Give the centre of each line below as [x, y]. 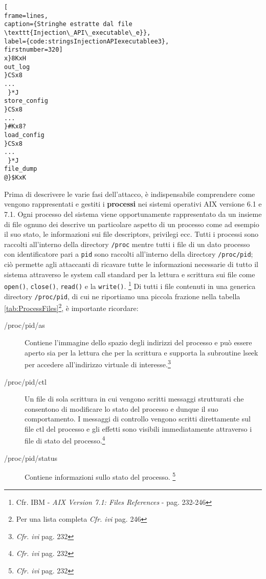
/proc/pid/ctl [25, 381]
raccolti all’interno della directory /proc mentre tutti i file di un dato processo [127, 244]
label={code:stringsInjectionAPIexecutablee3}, [87, 41]
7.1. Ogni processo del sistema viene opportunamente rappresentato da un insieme [133, 214]
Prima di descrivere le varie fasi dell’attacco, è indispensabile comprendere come [130, 194]
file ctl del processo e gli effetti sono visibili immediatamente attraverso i [138, 428]
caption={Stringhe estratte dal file [68, 24]
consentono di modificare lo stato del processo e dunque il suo [121, 408]
